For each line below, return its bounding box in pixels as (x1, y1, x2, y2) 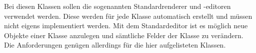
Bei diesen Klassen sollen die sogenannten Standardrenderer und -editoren (4, 1, 231, 11)
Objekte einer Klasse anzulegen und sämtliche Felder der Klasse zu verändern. (4, 30, 243, 40)
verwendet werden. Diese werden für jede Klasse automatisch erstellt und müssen (4, 10, 252, 21)
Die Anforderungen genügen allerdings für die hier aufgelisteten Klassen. (4, 40, 226, 50)
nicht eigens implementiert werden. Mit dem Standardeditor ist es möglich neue (4, 20, 248, 31)
